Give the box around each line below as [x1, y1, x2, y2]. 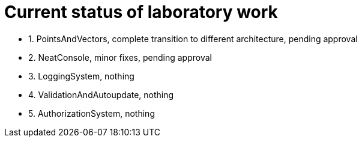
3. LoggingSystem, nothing [28, 70, 134, 81]
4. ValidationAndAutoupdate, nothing [28, 89, 174, 100]
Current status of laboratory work [4, 2, 278, 22]
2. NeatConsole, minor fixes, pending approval [28, 52, 212, 63]
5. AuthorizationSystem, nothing [28, 108, 155, 119]
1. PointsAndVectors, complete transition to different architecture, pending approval [28, 33, 358, 44]
